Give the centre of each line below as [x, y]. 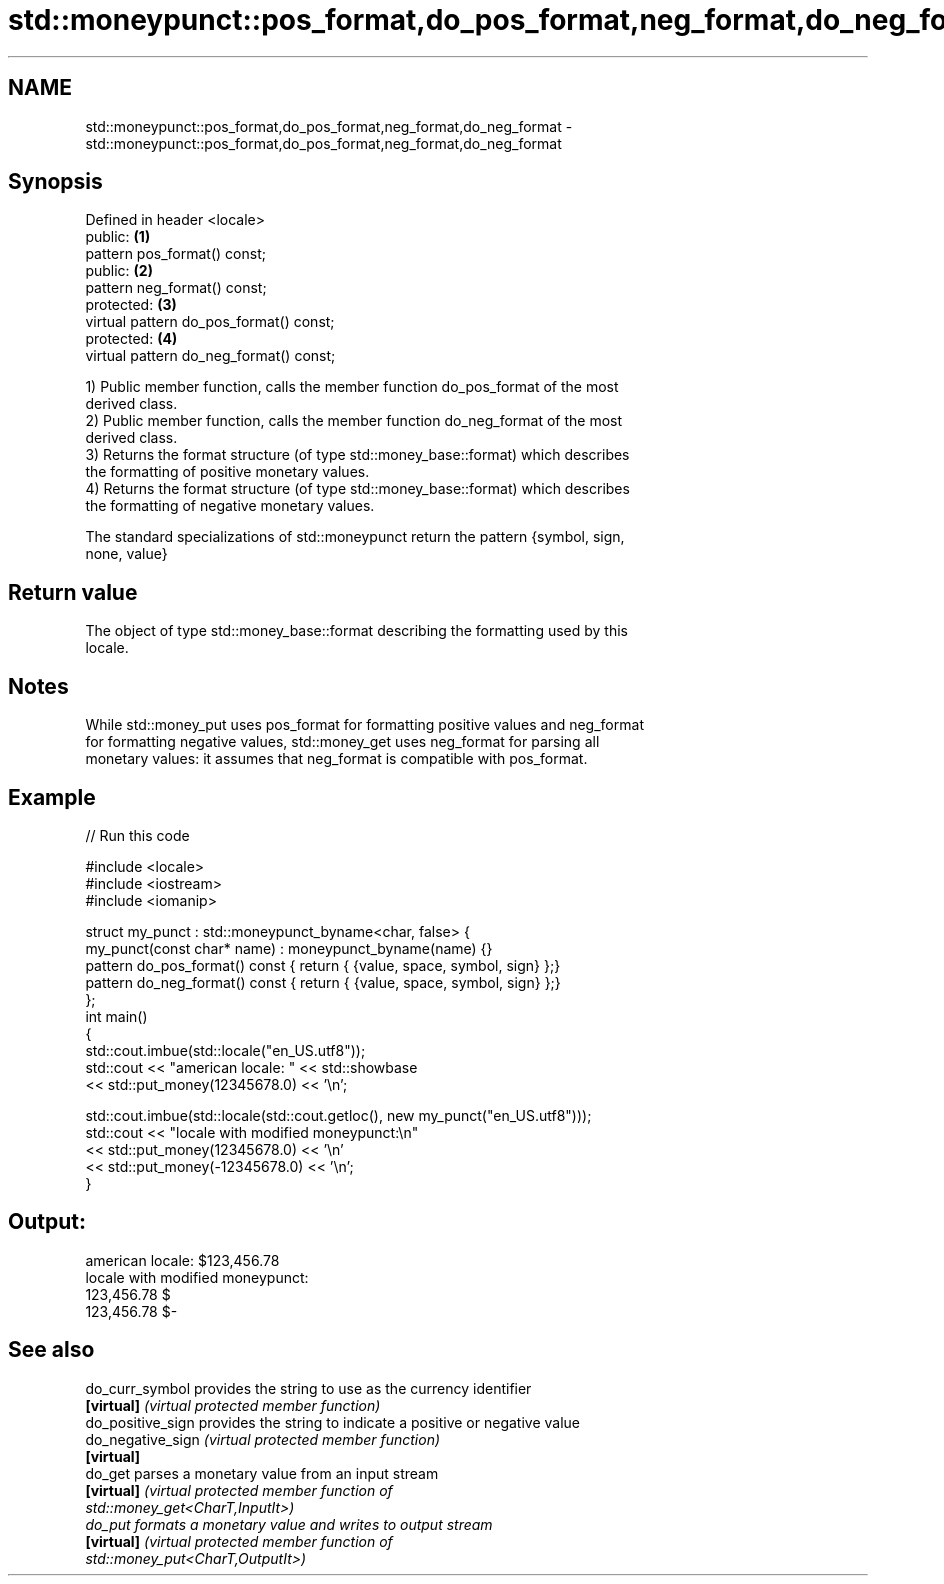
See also [51, 1350]
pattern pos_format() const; [175, 254]
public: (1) [118, 237]
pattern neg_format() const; [176, 288]
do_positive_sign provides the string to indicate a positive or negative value [333, 1422]
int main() [116, 1016]
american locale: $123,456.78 [182, 1260]
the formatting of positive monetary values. [227, 472]
